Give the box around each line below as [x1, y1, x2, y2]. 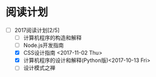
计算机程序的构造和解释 [23, 34, 82, 41]
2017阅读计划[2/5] [14, 26, 60, 34]
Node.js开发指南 [23, 42, 64, 49]
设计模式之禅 [23, 64, 55, 72]
